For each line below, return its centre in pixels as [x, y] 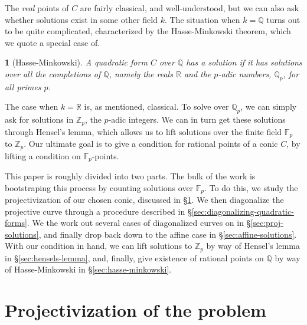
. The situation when [202, 19]
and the [197, 73]
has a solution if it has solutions [244, 62]
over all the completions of [53, 73]
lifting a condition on [43, 155]
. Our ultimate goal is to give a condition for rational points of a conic [151, 144]
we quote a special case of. [53, 42]
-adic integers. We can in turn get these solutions [197, 119]
